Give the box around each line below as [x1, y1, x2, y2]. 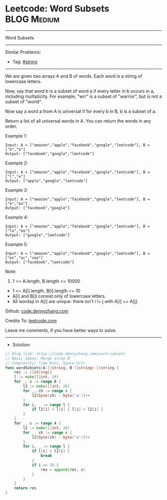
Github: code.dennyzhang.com [5, 308, 69, 314]
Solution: [12, 341, 31, 347]
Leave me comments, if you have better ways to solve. [5, 327, 117, 333]
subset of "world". [5, 98, 42, 105]
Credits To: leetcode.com [5, 318, 57, 324]
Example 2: [5, 160, 28, 166]
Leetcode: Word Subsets [5, 3, 109, 14]
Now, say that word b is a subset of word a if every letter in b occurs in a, [5, 88, 155, 94]
